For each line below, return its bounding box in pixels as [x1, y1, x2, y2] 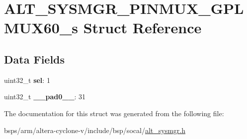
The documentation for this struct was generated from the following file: [4, 108, 224, 118]
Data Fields [4, 51, 65, 67]
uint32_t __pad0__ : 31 [4, 91, 86, 102]
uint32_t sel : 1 [4, 74, 50, 85]
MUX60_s [4, 17, 78, 38]
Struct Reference [83, 17, 202, 38]
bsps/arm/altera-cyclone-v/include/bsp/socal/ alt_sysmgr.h [4, 125, 185, 135]
